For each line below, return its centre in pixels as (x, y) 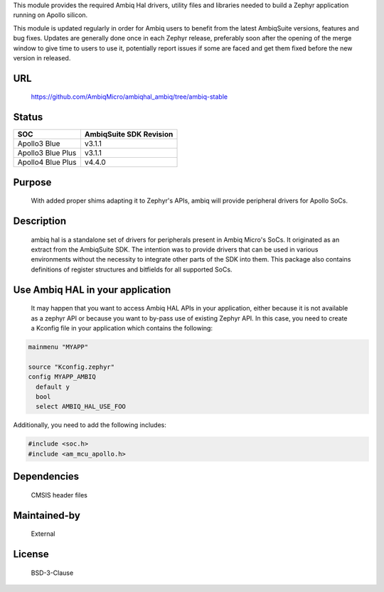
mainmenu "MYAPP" (58, 347)
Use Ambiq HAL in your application (92, 290)
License (31, 554)
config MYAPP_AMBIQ (62, 377)
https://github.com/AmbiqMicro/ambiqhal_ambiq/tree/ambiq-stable (129, 97)
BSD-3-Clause (52, 573)
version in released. (42, 58)
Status (28, 117)
